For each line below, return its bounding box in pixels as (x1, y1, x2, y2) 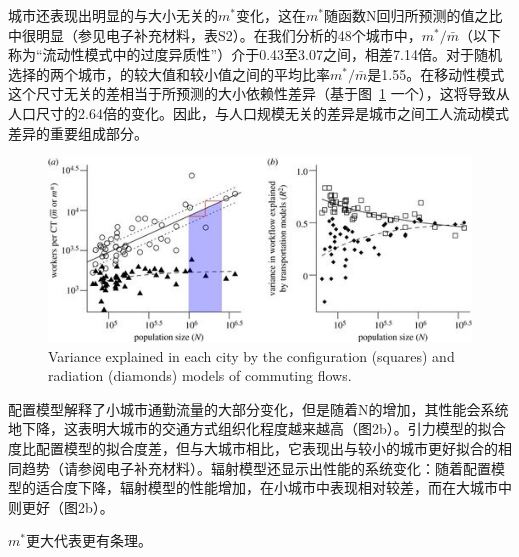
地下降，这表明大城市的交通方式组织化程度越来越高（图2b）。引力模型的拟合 (8, 418, 506, 439)
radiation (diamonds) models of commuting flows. (48, 365, 352, 386)
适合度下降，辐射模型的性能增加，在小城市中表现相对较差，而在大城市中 (35, 477, 512, 498)
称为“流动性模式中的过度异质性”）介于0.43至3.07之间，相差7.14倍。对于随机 (8, 44, 502, 65)
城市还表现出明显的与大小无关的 (8, 5, 218, 25)
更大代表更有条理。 (25, 530, 152, 551)
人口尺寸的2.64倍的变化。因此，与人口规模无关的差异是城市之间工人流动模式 (8, 102, 509, 123)
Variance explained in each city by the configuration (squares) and (48, 345, 455, 366)
